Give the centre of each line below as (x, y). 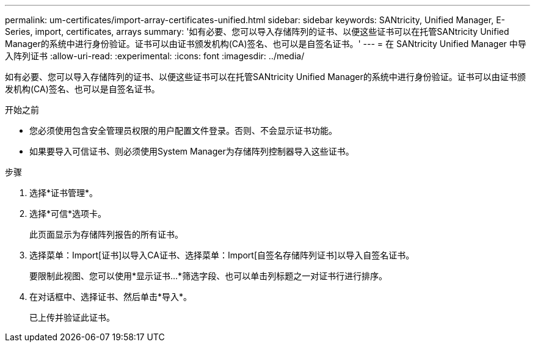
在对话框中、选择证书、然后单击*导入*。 (111, 297)
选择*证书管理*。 (64, 193)
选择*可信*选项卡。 (68, 214)
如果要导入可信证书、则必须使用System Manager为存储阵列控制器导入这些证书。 (192, 151)
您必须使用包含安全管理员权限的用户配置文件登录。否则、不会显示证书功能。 (183, 130)
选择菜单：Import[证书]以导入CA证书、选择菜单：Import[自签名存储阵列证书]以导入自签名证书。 (222, 255)
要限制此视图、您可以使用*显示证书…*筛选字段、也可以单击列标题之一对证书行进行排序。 (209, 276)
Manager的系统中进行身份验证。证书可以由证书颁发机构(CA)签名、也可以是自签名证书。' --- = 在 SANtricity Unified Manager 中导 (266, 44)
